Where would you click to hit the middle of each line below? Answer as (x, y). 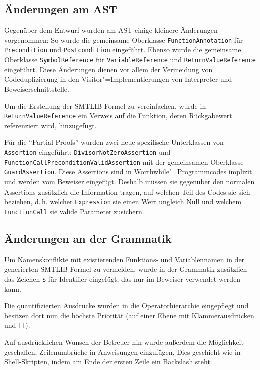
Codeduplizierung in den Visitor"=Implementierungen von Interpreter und (118, 79)
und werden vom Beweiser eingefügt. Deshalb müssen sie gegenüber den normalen (129, 181)
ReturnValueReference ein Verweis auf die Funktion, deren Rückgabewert (118, 116)
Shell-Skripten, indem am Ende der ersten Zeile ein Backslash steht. (108, 362)
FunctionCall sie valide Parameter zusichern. (74, 211)
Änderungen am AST (61, 9)
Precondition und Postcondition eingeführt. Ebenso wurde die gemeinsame (123, 49)
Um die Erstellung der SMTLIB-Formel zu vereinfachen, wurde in (105, 106)
